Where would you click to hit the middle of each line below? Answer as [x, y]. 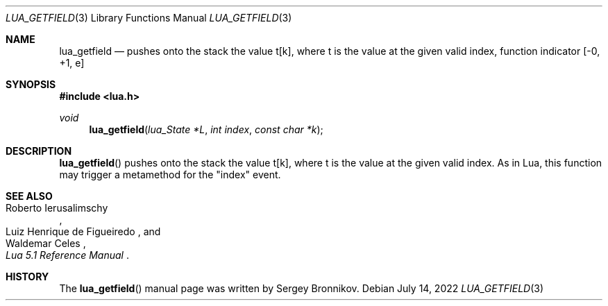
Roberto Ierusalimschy [57, 208]
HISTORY [27, 277]
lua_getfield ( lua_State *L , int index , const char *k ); [206, 129]
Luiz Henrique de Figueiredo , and [83, 231]
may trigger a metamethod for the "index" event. [170, 175]
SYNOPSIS [31, 84]
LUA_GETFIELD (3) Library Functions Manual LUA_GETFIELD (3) [149, 18]
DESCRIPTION [39, 151]
